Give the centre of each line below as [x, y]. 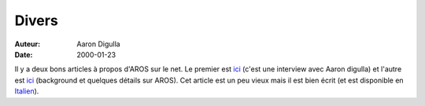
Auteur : [28, 44]
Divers [36, 20]
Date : [24, 54]
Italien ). [27, 91]
